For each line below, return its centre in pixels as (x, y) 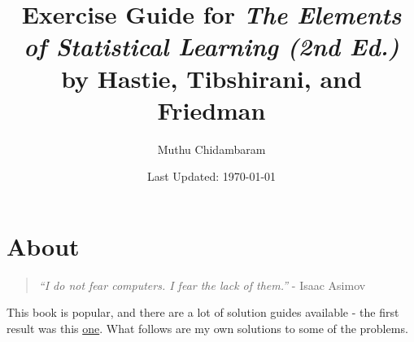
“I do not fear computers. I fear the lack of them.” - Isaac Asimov (202, 285)
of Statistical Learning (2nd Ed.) (211, 46)
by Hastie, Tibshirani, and (211, 78)
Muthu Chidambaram (211, 149)
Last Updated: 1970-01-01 (211, 176)
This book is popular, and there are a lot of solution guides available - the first (203, 312)
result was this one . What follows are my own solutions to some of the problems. (207, 328)
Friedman (211, 110)
